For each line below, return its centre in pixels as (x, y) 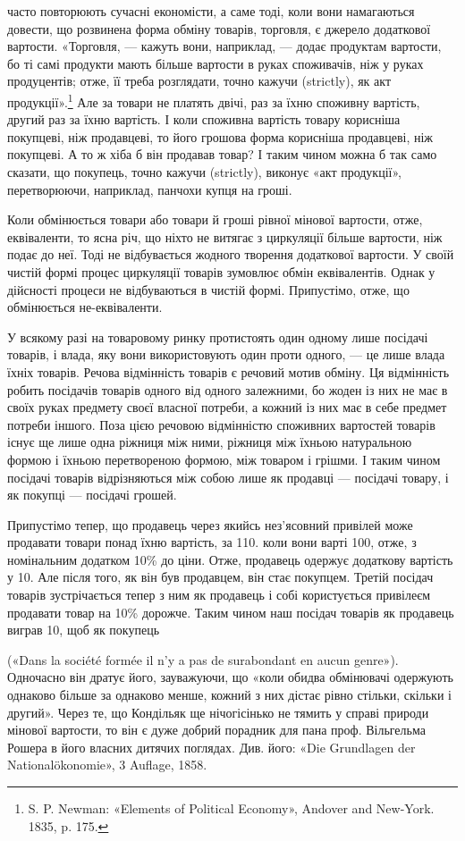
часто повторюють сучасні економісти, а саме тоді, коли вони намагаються (211, 11)
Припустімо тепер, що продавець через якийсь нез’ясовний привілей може (210, 524)
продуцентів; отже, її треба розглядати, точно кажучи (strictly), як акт (199, 81)
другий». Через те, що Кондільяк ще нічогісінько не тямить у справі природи (218, 712)
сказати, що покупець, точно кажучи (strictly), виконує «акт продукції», (204, 172)
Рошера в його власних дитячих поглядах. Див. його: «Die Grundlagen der (211, 747)
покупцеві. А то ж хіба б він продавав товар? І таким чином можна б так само (222, 154)
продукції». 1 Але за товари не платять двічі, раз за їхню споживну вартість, (214, 100)
